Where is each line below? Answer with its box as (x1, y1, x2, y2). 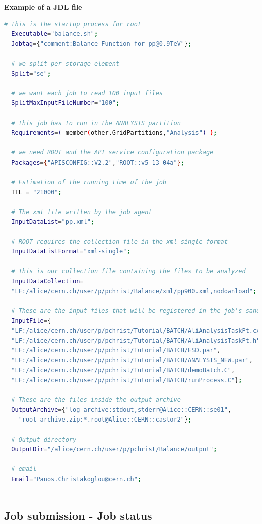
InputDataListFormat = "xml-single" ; (11, 248, 130, 255)
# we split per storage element (11, 60, 120, 67)
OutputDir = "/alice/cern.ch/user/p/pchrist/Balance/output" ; (11, 446, 217, 453)
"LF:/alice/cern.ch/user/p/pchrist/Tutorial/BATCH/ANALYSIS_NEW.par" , (11, 356, 253, 364)
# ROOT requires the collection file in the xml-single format (11, 238, 228, 245)
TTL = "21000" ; (11, 188, 62, 196)
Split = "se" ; (11, 70, 51, 77)
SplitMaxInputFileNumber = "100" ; (11, 99, 120, 107)
